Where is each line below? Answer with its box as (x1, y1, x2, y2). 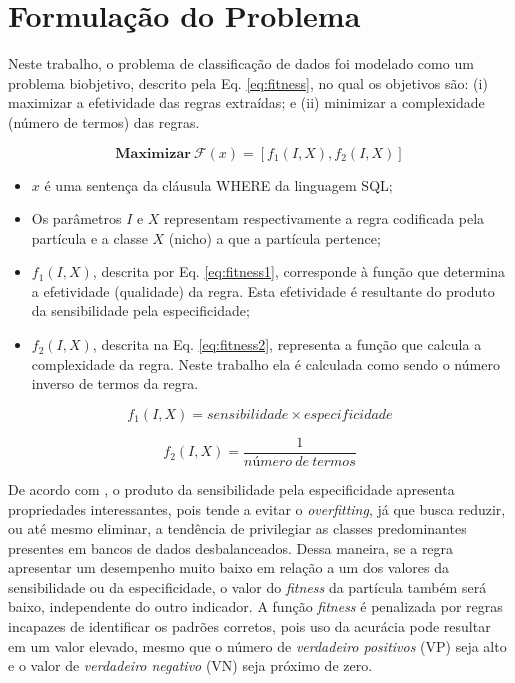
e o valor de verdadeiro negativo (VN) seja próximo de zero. (8, 655, 373, 676)
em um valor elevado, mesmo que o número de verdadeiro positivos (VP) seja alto (8, 635, 507, 656)
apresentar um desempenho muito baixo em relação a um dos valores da (8, 557, 450, 578)
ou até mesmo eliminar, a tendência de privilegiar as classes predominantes (8, 518, 467, 539)
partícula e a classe (31, 227, 148, 248)
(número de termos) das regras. (8, 111, 200, 132)
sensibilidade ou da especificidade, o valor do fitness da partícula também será (8, 576, 487, 597)
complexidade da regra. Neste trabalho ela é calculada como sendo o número (31, 353, 500, 374)
